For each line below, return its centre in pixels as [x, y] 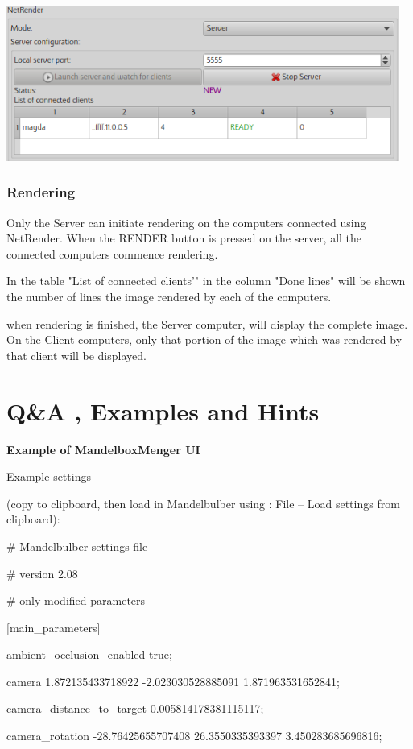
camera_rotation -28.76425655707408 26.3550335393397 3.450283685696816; [194, 736]
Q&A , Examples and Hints [163, 410]
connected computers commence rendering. [112, 253]
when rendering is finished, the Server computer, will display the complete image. [207, 323]
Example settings [49, 476]
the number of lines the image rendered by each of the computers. [169, 297]
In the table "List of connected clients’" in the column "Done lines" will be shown [206, 281]
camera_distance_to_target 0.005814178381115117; [135, 708]
